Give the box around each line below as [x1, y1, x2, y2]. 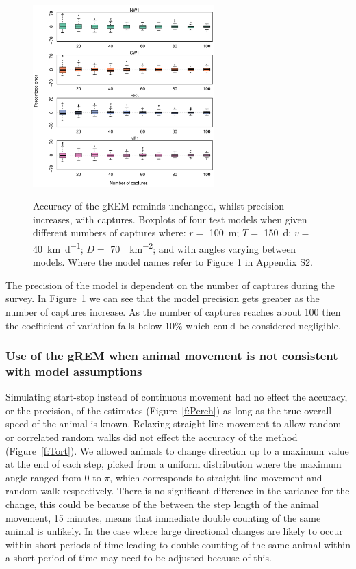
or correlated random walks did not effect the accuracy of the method [5, 430, 298, 444]
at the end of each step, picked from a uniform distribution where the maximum [5, 457, 342, 471]
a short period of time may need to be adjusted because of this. [5, 551, 272, 565]
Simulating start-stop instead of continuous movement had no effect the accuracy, [5, 390, 348, 404]
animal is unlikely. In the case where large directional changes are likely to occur [5, 524, 343, 538]
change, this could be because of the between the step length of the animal [5, 497, 319, 511]
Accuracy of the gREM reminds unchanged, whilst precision [33, 199, 285, 213]
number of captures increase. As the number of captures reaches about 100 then [5, 304, 341, 318]
